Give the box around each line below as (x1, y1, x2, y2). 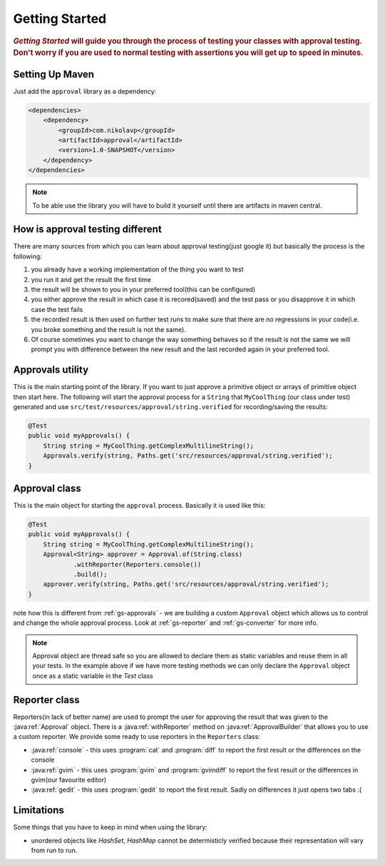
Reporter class (13, 693, 80, 706)
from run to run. (31, 846, 78, 855)
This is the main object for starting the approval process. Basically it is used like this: (13, 501, 266, 510)
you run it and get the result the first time (31, 275, 151, 283)
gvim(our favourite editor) (31, 775, 107, 784)
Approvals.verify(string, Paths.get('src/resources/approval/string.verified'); (43, 452, 333, 460)
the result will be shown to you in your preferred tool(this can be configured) (31, 285, 256, 293)
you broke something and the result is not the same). (31, 325, 187, 333)
